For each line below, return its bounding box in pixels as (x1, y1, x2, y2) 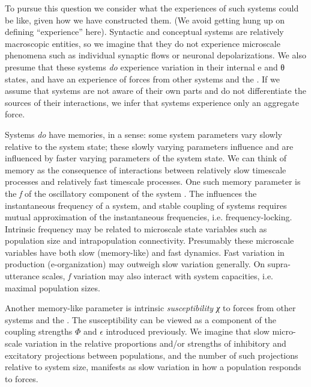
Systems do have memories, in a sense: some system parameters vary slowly (5, 128, 282, 140)
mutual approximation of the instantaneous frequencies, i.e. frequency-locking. (5, 211, 292, 223)
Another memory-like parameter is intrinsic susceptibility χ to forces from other (5, 302, 296, 314)
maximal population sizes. (5, 281, 100, 294)
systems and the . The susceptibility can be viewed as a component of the (5, 313, 276, 326)
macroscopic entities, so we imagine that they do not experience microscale (5, 37, 280, 49)
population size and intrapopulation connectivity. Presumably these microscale (5, 234, 294, 247)
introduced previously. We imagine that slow (106, 325, 270, 338)
